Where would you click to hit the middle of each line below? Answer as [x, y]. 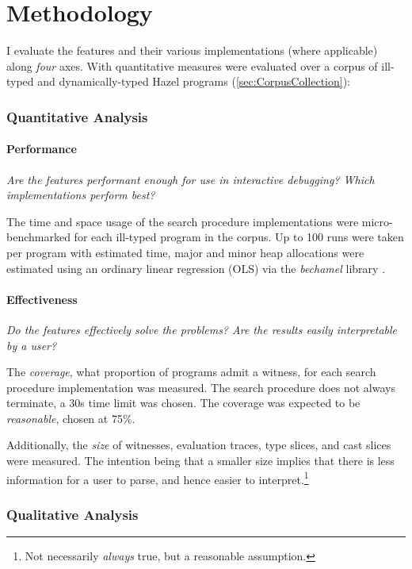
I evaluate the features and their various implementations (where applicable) [192, 50]
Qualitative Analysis [72, 514]
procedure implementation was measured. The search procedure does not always [201, 387]
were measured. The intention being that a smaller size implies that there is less [200, 461]
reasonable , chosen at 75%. [71, 418]
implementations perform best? [81, 195]
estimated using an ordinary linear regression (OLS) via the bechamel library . [196, 268]
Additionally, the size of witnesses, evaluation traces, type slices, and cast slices [199, 445]
